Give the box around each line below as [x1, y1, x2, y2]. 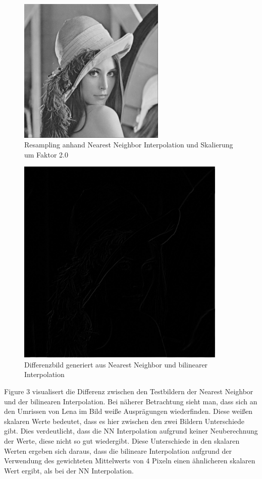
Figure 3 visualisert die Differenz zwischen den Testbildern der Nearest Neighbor [4, 386, 253, 397]
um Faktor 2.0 [24, 149, 68, 159]
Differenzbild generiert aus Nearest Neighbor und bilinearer [24, 359, 208, 369]
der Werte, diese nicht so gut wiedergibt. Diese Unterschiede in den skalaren [4, 436, 240, 446]
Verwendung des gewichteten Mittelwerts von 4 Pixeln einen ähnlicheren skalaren [4, 455, 255, 466]
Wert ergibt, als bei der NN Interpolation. [4, 465, 134, 475]
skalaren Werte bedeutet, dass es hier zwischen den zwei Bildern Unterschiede [4, 415, 245, 426]
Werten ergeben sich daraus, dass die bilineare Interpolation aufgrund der [4, 445, 232, 456]
